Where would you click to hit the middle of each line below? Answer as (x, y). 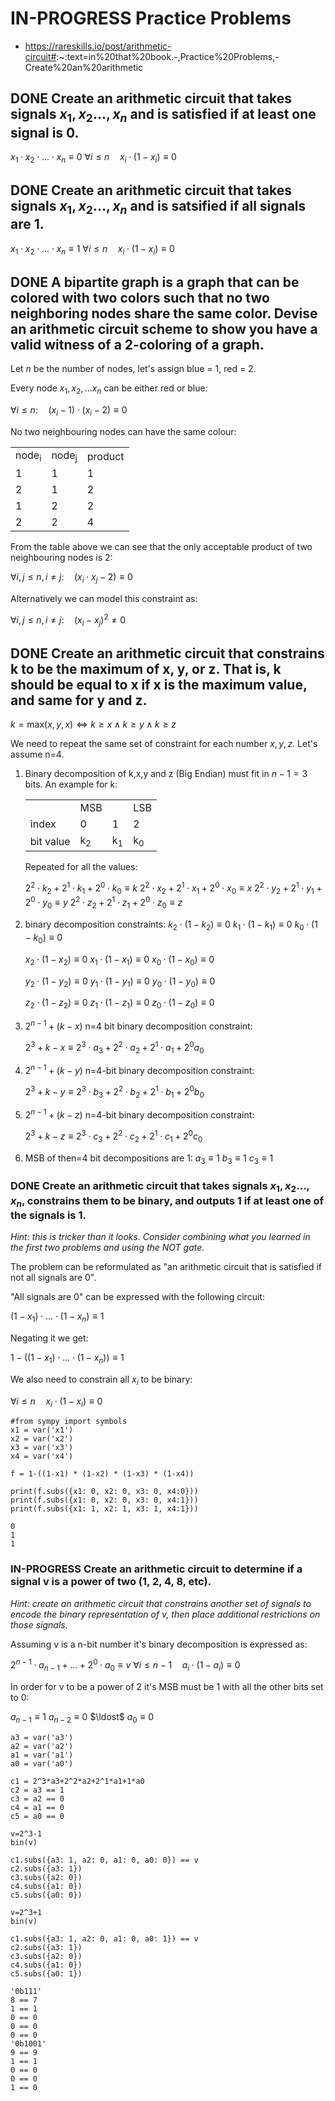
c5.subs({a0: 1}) (46, 1973)
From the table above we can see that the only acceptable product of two (161, 547)
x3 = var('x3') (42, 1448)
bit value (50, 841)
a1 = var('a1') (42, 1755)
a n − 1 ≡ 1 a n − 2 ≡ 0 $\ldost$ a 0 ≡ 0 (82, 1718)
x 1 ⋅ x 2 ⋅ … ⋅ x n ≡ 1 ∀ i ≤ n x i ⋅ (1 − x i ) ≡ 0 (92, 249)
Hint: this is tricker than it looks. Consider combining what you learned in (160, 1237)
